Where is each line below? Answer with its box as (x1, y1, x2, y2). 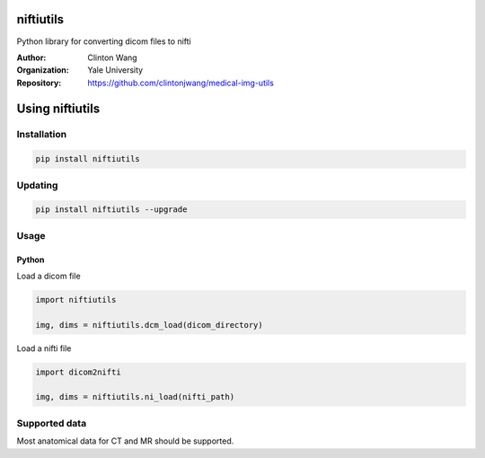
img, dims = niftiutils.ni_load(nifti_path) (35, 392, 235, 402)
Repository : (16, 77, 62, 88)
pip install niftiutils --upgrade (35, 205, 188, 215)
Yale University (87, 65, 144, 75)
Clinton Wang (87, 52, 138, 63)
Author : (16, 52, 47, 63)
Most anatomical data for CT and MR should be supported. (16, 436, 234, 446)
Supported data (16, 417, 87, 429)
